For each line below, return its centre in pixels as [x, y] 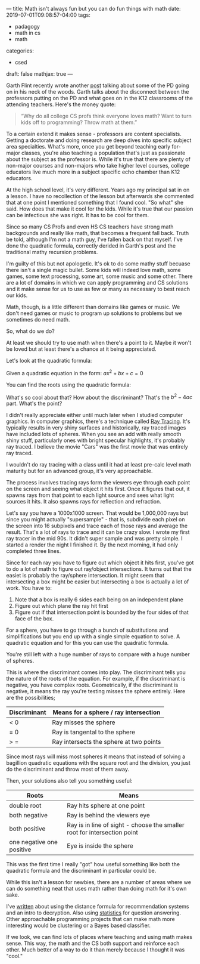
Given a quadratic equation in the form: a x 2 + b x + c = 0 [75, 373]
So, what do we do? [30, 331]
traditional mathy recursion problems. [52, 252]
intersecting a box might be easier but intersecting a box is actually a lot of [98, 582]
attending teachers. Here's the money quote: [61, 104]
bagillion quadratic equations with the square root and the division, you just [98, 763]
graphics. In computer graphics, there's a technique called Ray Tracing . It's [98, 421]
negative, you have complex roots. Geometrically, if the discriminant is [92, 685]
